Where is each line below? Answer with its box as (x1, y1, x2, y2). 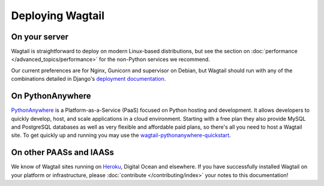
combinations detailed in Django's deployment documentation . (11, 75, 166, 83)
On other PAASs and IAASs (11, 147, 114, 158)
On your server (11, 32, 69, 42)
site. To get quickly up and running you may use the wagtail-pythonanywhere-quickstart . (11, 132, 231, 139)
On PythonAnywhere (11, 91, 91, 101)
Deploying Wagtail (11, 9, 105, 22)
